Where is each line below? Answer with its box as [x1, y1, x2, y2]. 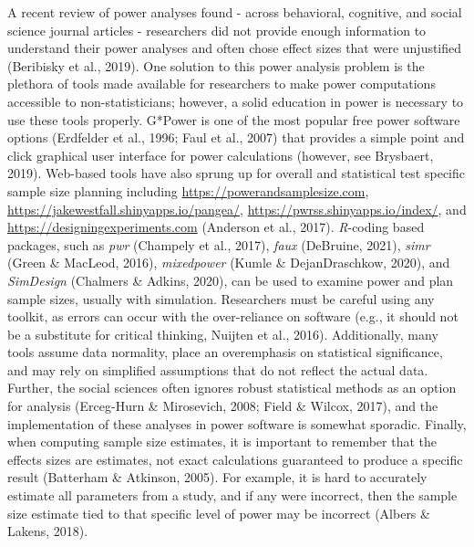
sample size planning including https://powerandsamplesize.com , [7, 181, 369, 200]
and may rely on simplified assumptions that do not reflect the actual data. [7, 360, 428, 379]
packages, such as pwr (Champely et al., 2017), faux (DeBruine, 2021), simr [7, 235, 430, 254]
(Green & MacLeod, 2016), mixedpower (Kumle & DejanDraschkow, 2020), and [7, 253, 450, 272]
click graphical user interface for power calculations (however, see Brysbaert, [7, 145, 434, 164]
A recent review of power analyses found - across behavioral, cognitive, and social [7, 3, 462, 21]
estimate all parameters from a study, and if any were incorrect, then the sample [7, 486, 458, 505]
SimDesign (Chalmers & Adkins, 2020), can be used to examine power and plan [7, 270, 454, 289]
